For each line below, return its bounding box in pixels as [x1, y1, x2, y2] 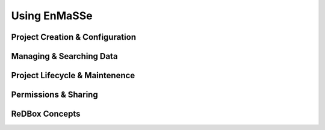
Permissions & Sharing [11, 90, 99, 100]
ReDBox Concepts [11, 109, 81, 119]
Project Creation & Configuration [11, 32, 137, 42]
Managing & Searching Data [11, 51, 118, 61]
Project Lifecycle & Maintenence [11, 70, 135, 81]
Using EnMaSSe [11, 9, 93, 22]
